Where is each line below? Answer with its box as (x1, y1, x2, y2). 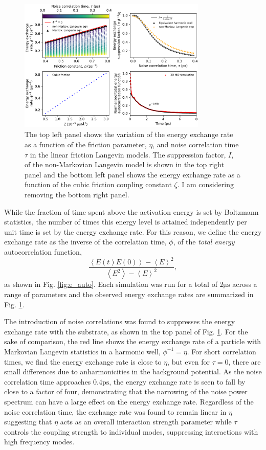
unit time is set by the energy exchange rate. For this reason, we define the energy (4, 226, 262, 237)
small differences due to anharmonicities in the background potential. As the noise (4, 366, 262, 377)
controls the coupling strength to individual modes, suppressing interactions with (4, 426, 258, 437)
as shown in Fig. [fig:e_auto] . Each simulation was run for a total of (4, 279, 217, 289)
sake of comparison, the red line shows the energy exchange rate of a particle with (4, 336, 261, 347)
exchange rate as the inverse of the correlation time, (4, 236, 167, 247)
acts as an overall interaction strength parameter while (60, 416, 232, 427)
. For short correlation (187, 346, 256, 356)
